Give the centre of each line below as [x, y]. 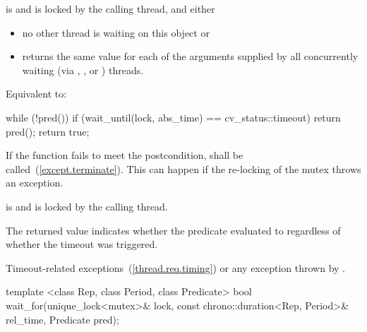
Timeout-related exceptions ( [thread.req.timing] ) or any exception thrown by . [175, 267]
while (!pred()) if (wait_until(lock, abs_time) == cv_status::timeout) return [173, 117]
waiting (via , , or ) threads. [83, 70]
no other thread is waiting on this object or [116, 32]
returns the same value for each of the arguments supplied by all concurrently [190, 56]
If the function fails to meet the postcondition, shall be [125, 155]
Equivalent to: [36, 94]
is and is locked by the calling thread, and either [110, 8]
